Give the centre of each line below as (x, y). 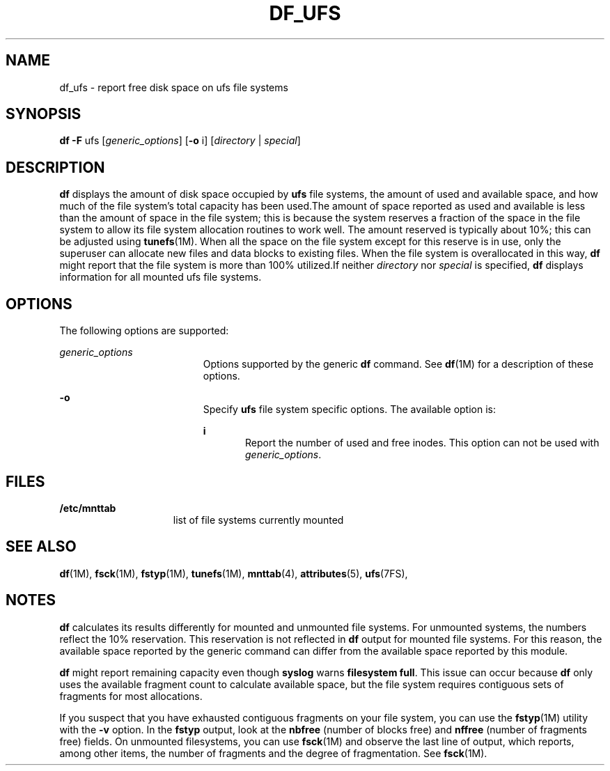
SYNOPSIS (44, 114)
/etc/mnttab (88, 508)
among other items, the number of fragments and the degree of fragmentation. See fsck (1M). (273, 753)
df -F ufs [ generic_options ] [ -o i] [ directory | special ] (180, 141)
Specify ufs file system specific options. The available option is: (349, 410)
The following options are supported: (144, 331)
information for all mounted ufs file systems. (161, 277)
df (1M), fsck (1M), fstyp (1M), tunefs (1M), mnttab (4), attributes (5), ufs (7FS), (234, 573)
